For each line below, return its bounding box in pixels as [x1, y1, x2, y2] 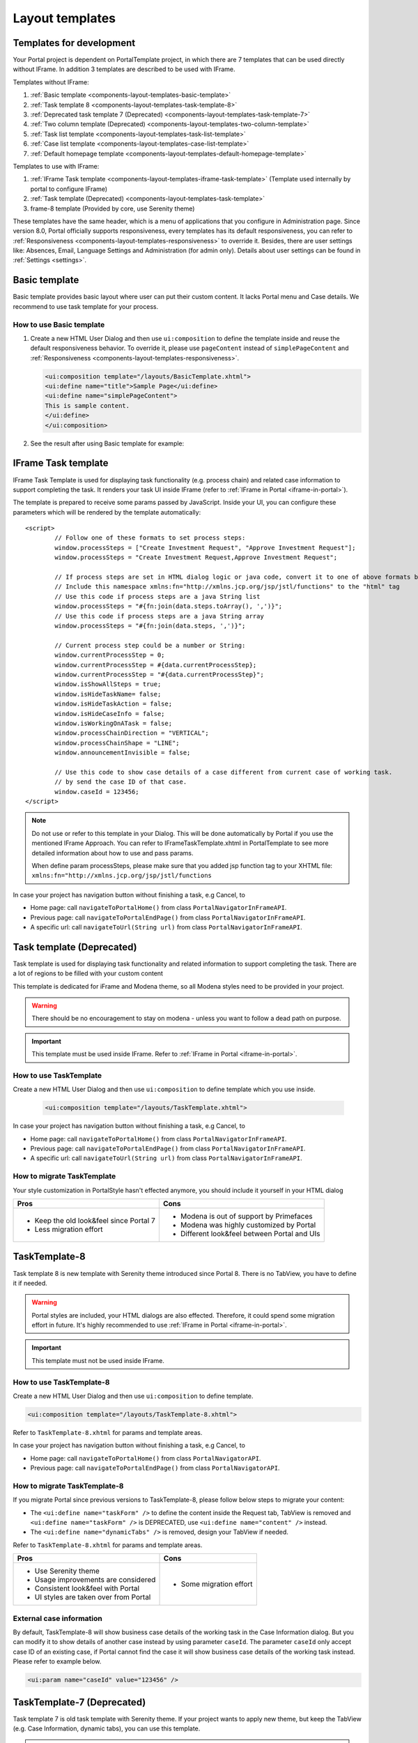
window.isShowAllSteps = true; [54, 680, 162, 688]
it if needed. [13, 1279, 48, 1287]
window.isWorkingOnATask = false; [54, 719, 173, 727]
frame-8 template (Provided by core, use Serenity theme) [30, 204, 195, 213]
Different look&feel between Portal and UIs [180, 1229, 320, 1238]
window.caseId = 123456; [54, 788, 139, 796]
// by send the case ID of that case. [54, 778, 187, 786]
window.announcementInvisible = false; [54, 749, 191, 756]
